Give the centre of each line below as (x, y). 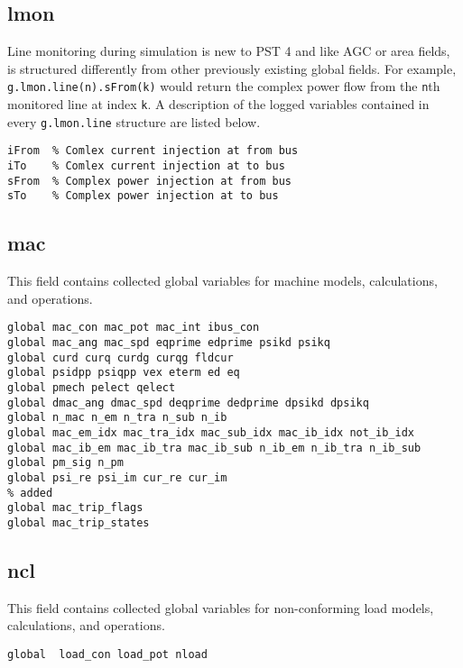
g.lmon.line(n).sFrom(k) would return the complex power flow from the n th (224, 86)
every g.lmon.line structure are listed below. (134, 121)
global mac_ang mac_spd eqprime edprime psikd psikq (169, 343)
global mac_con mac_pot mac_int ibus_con (134, 328)
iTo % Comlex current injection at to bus (146, 166)
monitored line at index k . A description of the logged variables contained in (218, 104)
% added (30, 493)
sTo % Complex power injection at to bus (143, 196)
